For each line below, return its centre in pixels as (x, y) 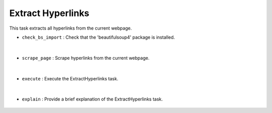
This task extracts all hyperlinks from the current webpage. (71, 28)
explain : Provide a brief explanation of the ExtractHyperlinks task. (92, 99)
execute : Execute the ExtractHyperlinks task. (70, 78)
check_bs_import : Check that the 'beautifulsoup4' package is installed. (98, 37)
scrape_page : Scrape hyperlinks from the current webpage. (86, 58)
